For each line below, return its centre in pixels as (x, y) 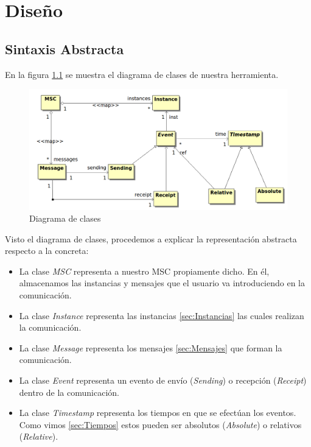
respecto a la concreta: (47, 251)
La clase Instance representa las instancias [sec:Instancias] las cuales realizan (162, 315)
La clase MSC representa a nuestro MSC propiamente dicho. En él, (144, 271)
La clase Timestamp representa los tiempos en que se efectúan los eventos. (158, 413)
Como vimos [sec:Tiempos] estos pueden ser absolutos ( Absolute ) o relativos (160, 424)
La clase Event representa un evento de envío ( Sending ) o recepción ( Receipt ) (163, 380)
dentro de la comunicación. (69, 392)
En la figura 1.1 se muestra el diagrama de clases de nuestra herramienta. (142, 74)
